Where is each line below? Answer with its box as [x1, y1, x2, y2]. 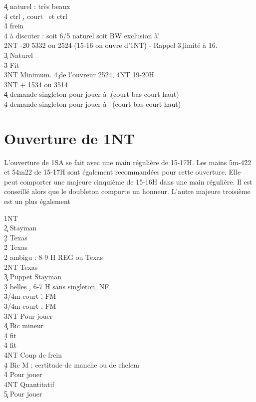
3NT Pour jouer [4, 310, 53, 321]
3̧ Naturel [4, 49, 33, 60]
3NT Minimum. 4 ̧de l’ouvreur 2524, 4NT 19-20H [4, 69, 154, 80]
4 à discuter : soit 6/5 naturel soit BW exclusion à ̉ [4, 30, 160, 40]
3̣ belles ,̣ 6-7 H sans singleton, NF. [4, 281, 111, 291]
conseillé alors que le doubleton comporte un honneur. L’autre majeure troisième [4, 186, 251, 197]
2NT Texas [4, 261, 38, 272]
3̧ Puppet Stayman [4, 271, 61, 282]
